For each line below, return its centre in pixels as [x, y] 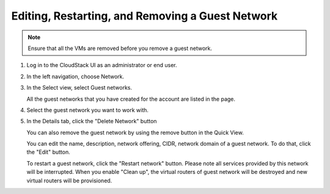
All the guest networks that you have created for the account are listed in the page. [131, 99]
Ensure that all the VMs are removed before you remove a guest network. [120, 48]
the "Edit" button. [48, 152]
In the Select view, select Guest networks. [79, 88]
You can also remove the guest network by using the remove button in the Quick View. [135, 132]
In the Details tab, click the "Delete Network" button [92, 121]
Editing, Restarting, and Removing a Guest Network [145, 16]
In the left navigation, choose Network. [75, 76]
